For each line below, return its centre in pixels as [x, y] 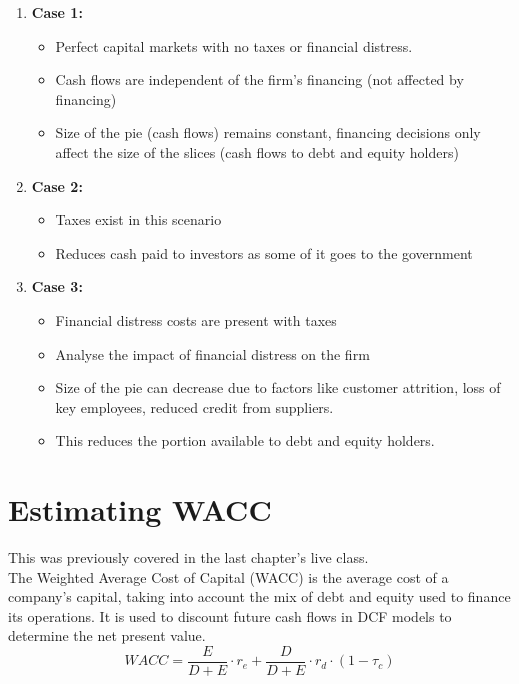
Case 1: [57, 12]
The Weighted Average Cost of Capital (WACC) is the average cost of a [228, 576]
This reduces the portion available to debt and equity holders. [245, 440]
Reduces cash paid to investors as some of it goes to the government [264, 252]
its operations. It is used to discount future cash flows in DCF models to [230, 615]
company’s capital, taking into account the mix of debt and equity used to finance [259, 596]
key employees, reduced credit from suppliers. [194, 406]
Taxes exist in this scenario [138, 219]
